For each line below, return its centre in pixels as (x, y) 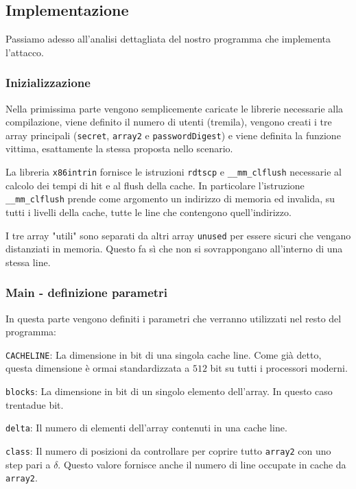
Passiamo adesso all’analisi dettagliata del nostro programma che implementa (168, 39)
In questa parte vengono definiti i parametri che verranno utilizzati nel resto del (174, 318)
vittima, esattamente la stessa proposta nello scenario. (119, 148)
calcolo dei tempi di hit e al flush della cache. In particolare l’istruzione (155, 185)
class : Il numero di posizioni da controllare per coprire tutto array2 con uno (168, 450)
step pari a (28, 464)
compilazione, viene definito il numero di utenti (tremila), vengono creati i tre (169, 122)
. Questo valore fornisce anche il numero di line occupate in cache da (202, 464)
